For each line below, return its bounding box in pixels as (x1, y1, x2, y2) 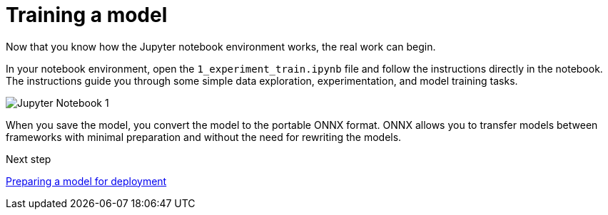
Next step (6, 152, 51, 165)
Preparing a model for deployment (6, 174, 167, 187)
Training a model (6, 3, 168, 27)
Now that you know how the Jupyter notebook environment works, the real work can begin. (6, 40, 436, 53)
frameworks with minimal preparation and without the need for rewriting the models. (6, 130, 402, 143)
